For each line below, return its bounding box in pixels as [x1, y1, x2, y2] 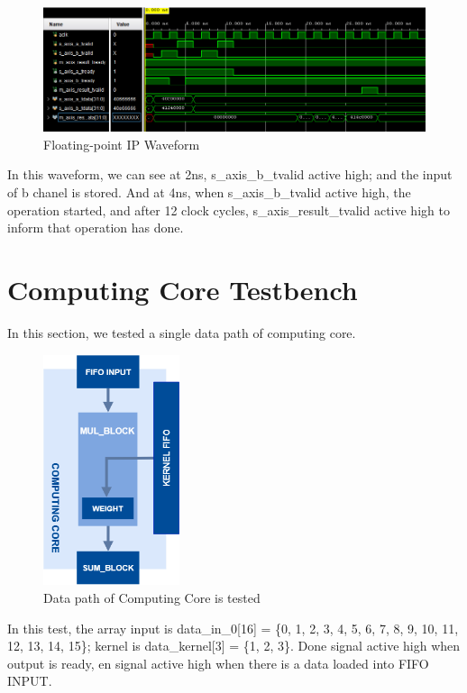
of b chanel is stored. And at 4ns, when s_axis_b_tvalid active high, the [7, 183, 411, 201]
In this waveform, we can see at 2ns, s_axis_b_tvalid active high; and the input [7, 165, 453, 184]
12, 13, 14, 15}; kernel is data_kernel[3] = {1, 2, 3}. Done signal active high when [7, 636, 461, 655]
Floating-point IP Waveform [43, 134, 200, 153]
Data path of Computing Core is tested [43, 588, 261, 607]
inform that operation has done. [7, 218, 184, 237]
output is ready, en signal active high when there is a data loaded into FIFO [7, 653, 429, 672]
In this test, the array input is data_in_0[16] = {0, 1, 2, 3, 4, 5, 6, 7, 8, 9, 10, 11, [7, 618, 459, 637]
